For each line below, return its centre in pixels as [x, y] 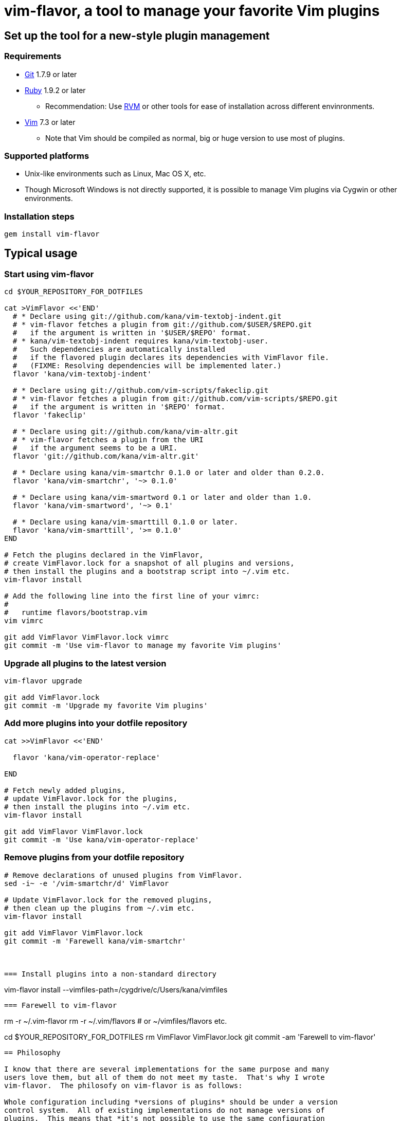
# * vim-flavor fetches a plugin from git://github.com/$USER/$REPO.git [162, 325]
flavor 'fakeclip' [50, 415]
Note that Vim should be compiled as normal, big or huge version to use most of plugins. [195, 138]
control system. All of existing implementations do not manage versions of [165, 1110]
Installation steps [39, 216]
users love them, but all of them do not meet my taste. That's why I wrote [165, 1077]
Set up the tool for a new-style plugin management [137, 35]
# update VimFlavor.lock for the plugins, [91, 798]
